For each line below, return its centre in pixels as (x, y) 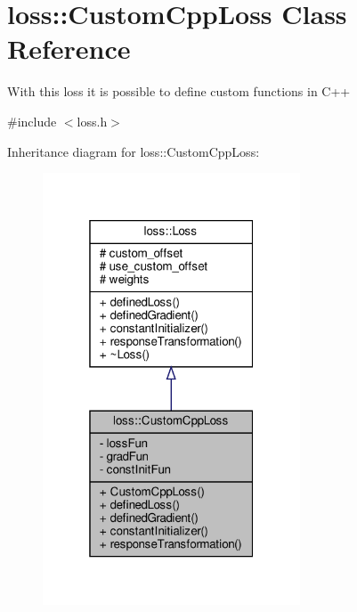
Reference (69, 49)
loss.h (92, 121)
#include (32, 121)
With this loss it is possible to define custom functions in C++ (179, 91)
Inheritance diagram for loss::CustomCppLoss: (134, 151)
